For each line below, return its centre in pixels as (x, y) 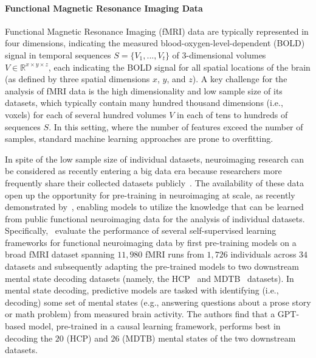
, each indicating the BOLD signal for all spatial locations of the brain (179, 67)
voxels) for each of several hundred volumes (86, 114)
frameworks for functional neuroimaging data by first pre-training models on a (151, 242)
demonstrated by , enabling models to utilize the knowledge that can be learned (154, 207)
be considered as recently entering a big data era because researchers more (143, 171)
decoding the (29, 338)
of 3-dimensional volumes (219, 54)
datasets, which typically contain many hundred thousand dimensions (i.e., (144, 103)
